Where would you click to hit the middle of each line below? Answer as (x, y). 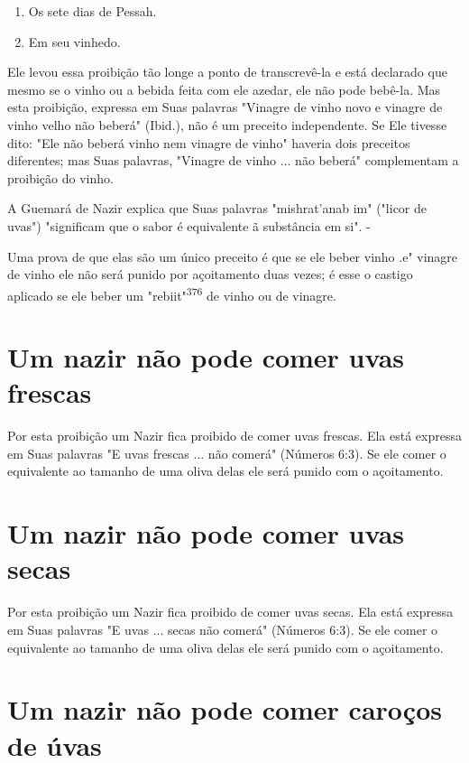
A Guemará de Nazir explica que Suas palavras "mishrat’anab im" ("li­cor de (217, 208)
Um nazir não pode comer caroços (225, 709)
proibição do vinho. (60, 177)
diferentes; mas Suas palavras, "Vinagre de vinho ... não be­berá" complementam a (233, 160)
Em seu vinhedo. (74, 41)
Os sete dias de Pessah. (92, 11)
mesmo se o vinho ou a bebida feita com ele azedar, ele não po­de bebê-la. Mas (224, 89)
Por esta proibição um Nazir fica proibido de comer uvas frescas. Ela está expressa (234, 436)
